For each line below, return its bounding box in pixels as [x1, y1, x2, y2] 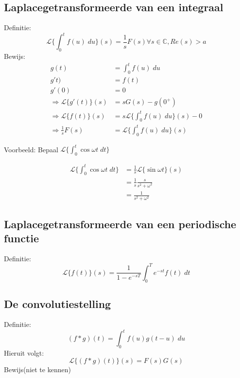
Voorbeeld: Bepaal [4, 144, 58, 154]
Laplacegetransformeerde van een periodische [4, 216, 237, 231]
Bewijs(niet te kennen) [4, 364, 71, 375]
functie [4, 231, 39, 246]
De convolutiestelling [4, 296, 111, 311]
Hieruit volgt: [4, 347, 44, 358]
